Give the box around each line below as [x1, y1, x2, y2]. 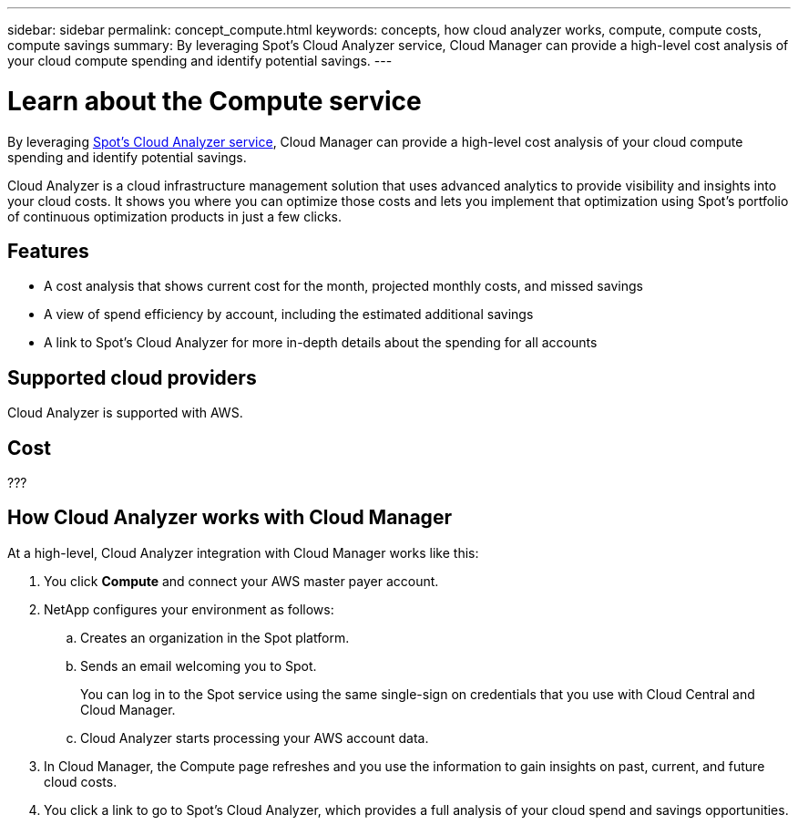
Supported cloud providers [7, 366, 257, 389]
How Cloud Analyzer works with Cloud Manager [7, 506, 452, 530]
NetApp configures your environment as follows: [44, 601, 334, 617]
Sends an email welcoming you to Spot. [80, 657, 317, 674]
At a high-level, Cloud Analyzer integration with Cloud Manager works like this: [7, 544, 479, 561]
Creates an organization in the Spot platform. [80, 629, 350, 645]
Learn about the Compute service [7, 85, 422, 117]
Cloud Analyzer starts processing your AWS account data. [80, 729, 429, 746]
